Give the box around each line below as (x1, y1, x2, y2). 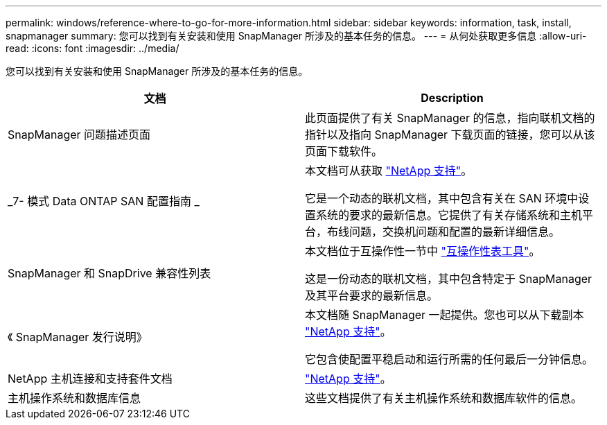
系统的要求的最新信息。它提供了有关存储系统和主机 (316, 208, 583, 222)
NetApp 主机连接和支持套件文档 (8, 372, 173, 385)
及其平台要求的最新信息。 (305, 288, 439, 302)
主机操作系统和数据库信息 (8, 391, 141, 405)
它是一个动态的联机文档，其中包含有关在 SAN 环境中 (305, 191, 579, 205)
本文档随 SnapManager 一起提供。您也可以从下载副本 (305, 308, 584, 322)
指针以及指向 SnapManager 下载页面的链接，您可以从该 (305, 128, 595, 141)
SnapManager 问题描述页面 (8, 128, 151, 141)
